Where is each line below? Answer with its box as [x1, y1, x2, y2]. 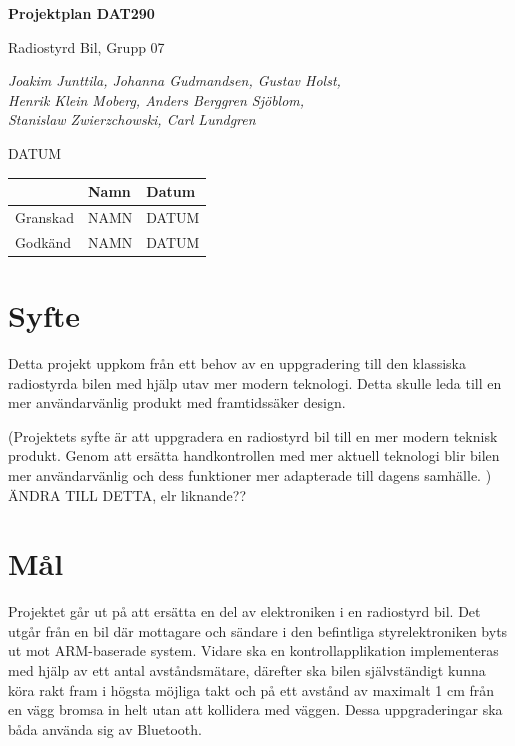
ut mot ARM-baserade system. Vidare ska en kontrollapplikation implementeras [8, 640, 499, 661]
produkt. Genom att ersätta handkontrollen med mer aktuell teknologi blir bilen [8, 445, 500, 466]
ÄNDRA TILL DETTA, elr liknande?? [8, 484, 247, 505]
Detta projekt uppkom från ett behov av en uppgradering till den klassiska [8, 352, 466, 373]
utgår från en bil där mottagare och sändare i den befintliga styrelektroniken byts [8, 620, 508, 641]
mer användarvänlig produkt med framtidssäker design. [8, 392, 346, 413]
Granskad [15, 206, 74, 227]
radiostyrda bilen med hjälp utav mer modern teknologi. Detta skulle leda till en [8, 372, 502, 393]
